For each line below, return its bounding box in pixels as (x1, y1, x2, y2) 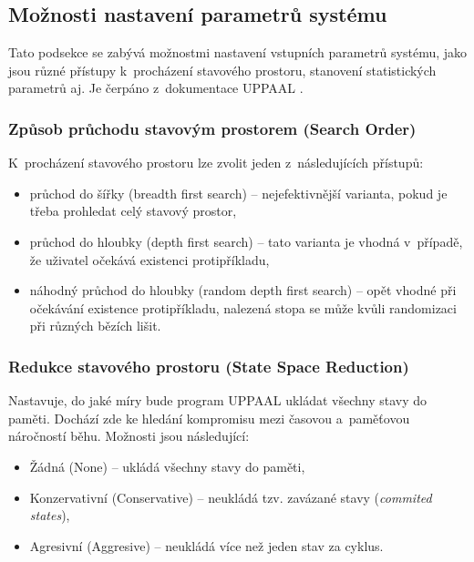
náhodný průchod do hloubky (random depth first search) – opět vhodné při (29, 281, 457, 300)
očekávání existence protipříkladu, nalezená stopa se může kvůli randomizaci (29, 298, 457, 317)
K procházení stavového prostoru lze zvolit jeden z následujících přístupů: (8, 153, 424, 172)
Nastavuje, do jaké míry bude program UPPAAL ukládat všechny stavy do (8, 391, 428, 410)
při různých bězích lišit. (29, 316, 161, 335)
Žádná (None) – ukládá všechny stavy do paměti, (29, 456, 305, 475)
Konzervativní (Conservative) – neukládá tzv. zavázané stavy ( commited (29, 487, 432, 506)
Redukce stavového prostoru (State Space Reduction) (8, 354, 409, 377)
